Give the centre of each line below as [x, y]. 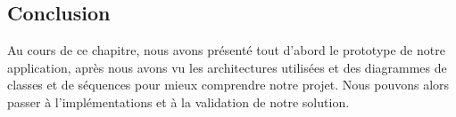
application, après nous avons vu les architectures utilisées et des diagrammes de [227, 67]
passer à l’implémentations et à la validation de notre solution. [178, 101]
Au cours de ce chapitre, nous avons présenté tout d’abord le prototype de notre [226, 50]
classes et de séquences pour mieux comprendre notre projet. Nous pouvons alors [228, 85]
